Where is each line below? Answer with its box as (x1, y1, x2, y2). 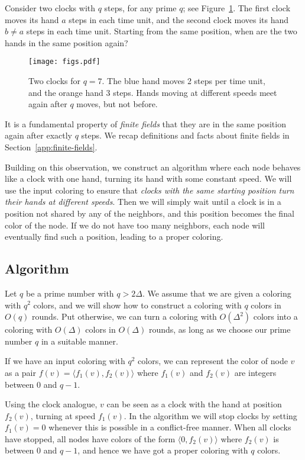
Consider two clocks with (5, 2, 96, 14)
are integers (234, 366, 277, 378)
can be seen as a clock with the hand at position (106, 398, 282, 410)
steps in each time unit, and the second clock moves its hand (69, 13, 288, 25)
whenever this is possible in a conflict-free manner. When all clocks (48, 421, 291, 433)
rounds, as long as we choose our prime (148, 323, 291, 336)
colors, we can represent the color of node (138, 355, 288, 367)
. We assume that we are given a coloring (142, 287, 291, 299)
